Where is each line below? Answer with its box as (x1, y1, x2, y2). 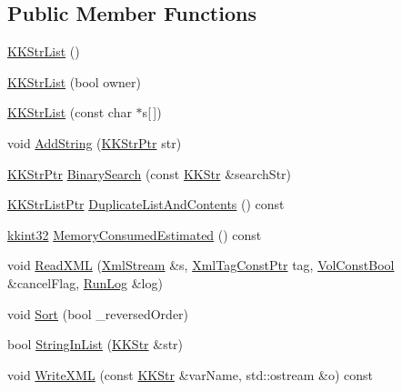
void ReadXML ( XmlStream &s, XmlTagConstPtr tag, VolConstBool (7, 256, 395, 275)
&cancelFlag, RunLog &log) (7, 273, 163, 292)
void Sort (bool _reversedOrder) (7, 304, 189, 323)
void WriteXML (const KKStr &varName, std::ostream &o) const (7, 365, 374, 384)
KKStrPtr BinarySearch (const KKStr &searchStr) (7, 164, 292, 183)
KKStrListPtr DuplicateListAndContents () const (7, 195, 285, 214)
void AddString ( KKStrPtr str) (7, 133, 182, 152)
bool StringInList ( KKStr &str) (7, 335, 184, 354)
